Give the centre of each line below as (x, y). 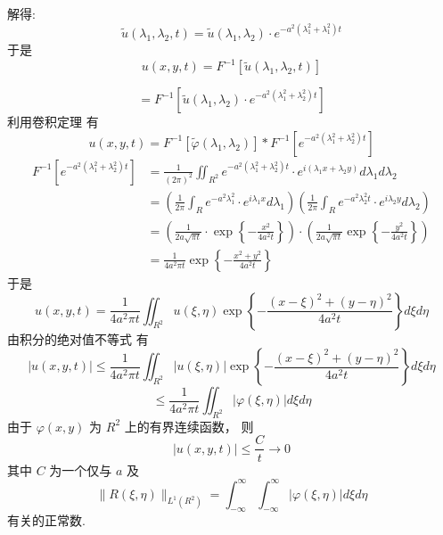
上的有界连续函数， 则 (189, 426)
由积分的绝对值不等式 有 (78, 338)
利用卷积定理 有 (53, 122)
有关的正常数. (46, 520)
